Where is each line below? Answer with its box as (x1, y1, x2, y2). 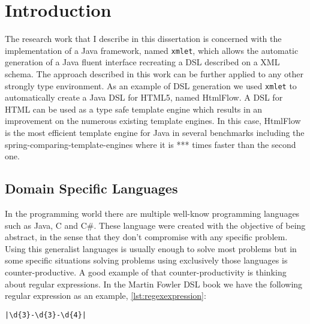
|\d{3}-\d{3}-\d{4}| (5, 310, 87, 319)
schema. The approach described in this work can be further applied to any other (5, 67, 303, 80)
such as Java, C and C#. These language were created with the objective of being (5, 219, 306, 231)
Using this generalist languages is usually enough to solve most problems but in (5, 242, 297, 255)
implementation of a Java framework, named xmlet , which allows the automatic (5, 44, 299, 56)
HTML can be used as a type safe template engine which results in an (5, 102, 263, 115)
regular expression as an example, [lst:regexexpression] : (5, 289, 206, 302)
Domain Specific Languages (5, 179, 178, 198)
